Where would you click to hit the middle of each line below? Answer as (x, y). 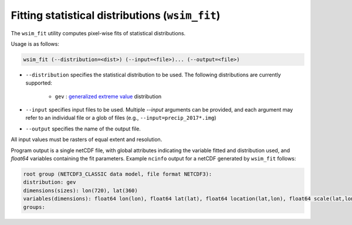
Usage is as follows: (35, 43)
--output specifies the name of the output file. (83, 129)
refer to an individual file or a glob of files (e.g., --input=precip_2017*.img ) (121, 118)
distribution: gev (50, 182)
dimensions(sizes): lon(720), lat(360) (80, 190)
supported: (39, 83)
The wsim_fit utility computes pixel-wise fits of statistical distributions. (98, 33)
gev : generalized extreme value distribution (108, 96)
